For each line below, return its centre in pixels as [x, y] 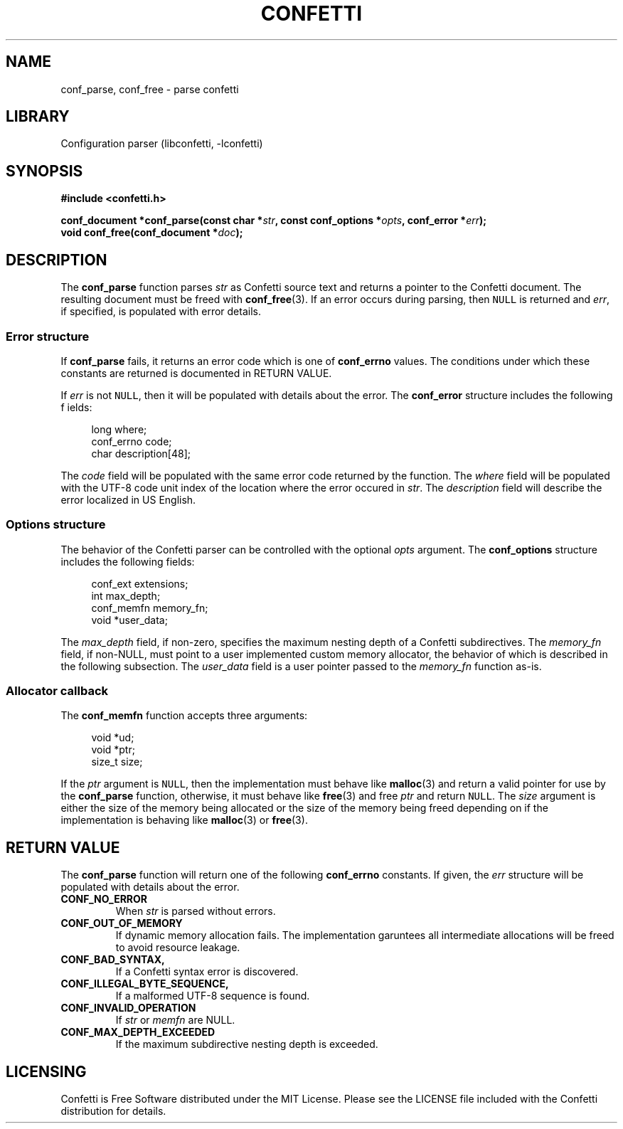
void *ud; [113, 738]
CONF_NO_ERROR [104, 899]
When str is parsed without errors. [196, 911]
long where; [119, 429]
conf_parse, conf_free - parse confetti [150, 89]
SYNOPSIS [44, 171]
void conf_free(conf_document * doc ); [152, 233]
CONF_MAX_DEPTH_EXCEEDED [138, 1032]
